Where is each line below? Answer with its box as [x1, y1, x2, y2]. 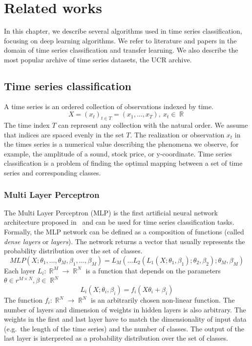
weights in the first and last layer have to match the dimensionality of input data [4, 314, 247, 324]
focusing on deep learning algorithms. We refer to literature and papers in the [4, 35, 237, 45]
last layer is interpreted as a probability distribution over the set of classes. [4, 333, 228, 343]
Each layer [4, 265, 36, 275]
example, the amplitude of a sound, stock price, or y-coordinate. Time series [4, 148, 232, 158]
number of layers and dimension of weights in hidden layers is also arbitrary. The [4, 304, 246, 314]
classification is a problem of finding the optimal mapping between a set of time [4, 158, 243, 168]
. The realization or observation [130, 129, 225, 139]
